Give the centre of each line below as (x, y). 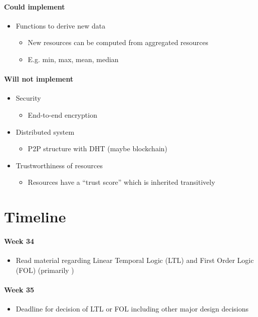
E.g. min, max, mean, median (73, 59)
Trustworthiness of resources (59, 165)
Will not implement (39, 79)
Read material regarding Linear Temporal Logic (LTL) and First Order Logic (135, 260)
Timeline (35, 217)
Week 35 (19, 289)
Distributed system (45, 131)
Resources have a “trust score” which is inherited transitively (121, 182)
